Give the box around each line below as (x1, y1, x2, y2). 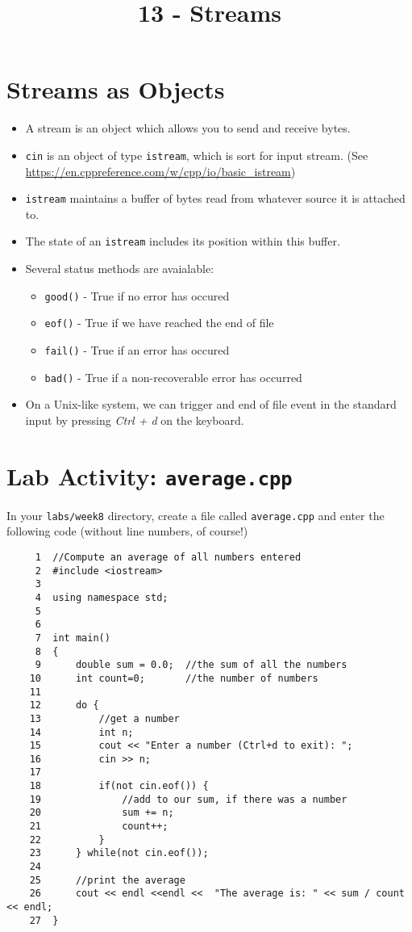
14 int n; (29, 726, 134, 738)
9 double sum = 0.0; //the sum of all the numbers (35, 659, 347, 671)
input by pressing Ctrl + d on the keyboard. (25, 411, 244, 428)
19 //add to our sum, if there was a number (29, 793, 347, 805)
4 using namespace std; (35, 591, 169, 603)
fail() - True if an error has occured (44, 341, 230, 358)
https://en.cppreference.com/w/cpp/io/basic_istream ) (25, 162, 296, 179)
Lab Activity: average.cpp (6, 459, 293, 492)
